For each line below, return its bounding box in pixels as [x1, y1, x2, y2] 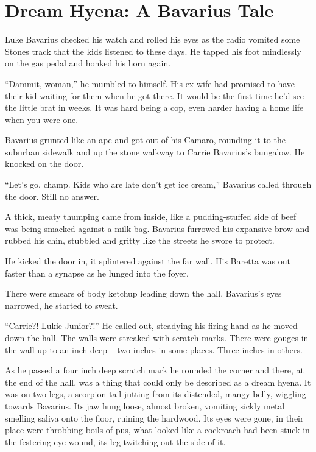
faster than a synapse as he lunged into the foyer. [5, 266, 189, 279]
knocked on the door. [5, 157, 84, 170]
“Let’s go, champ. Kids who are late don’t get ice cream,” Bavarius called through [5, 178, 312, 191]
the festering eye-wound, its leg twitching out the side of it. [5, 435, 226, 448]
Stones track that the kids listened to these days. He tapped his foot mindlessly [5, 44, 301, 57]
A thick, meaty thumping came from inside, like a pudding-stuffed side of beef [5, 210, 297, 223]
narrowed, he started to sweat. [5, 298, 118, 311]
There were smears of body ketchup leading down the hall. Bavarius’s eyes [5, 287, 282, 300]
